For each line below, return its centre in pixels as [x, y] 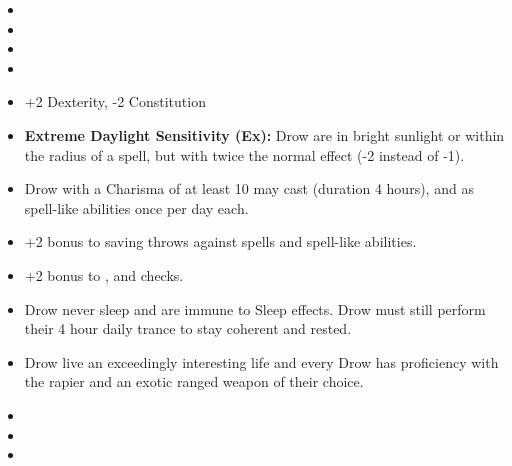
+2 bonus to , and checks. [104, 274]
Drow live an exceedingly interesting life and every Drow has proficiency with [261, 361]
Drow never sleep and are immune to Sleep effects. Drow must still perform [255, 308]
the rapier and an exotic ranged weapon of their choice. [194, 381]
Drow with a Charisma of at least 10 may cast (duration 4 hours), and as [249, 188]
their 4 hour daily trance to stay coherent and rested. [188, 328]
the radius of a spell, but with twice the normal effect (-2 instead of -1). [244, 154]
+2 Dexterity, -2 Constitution [115, 101]
